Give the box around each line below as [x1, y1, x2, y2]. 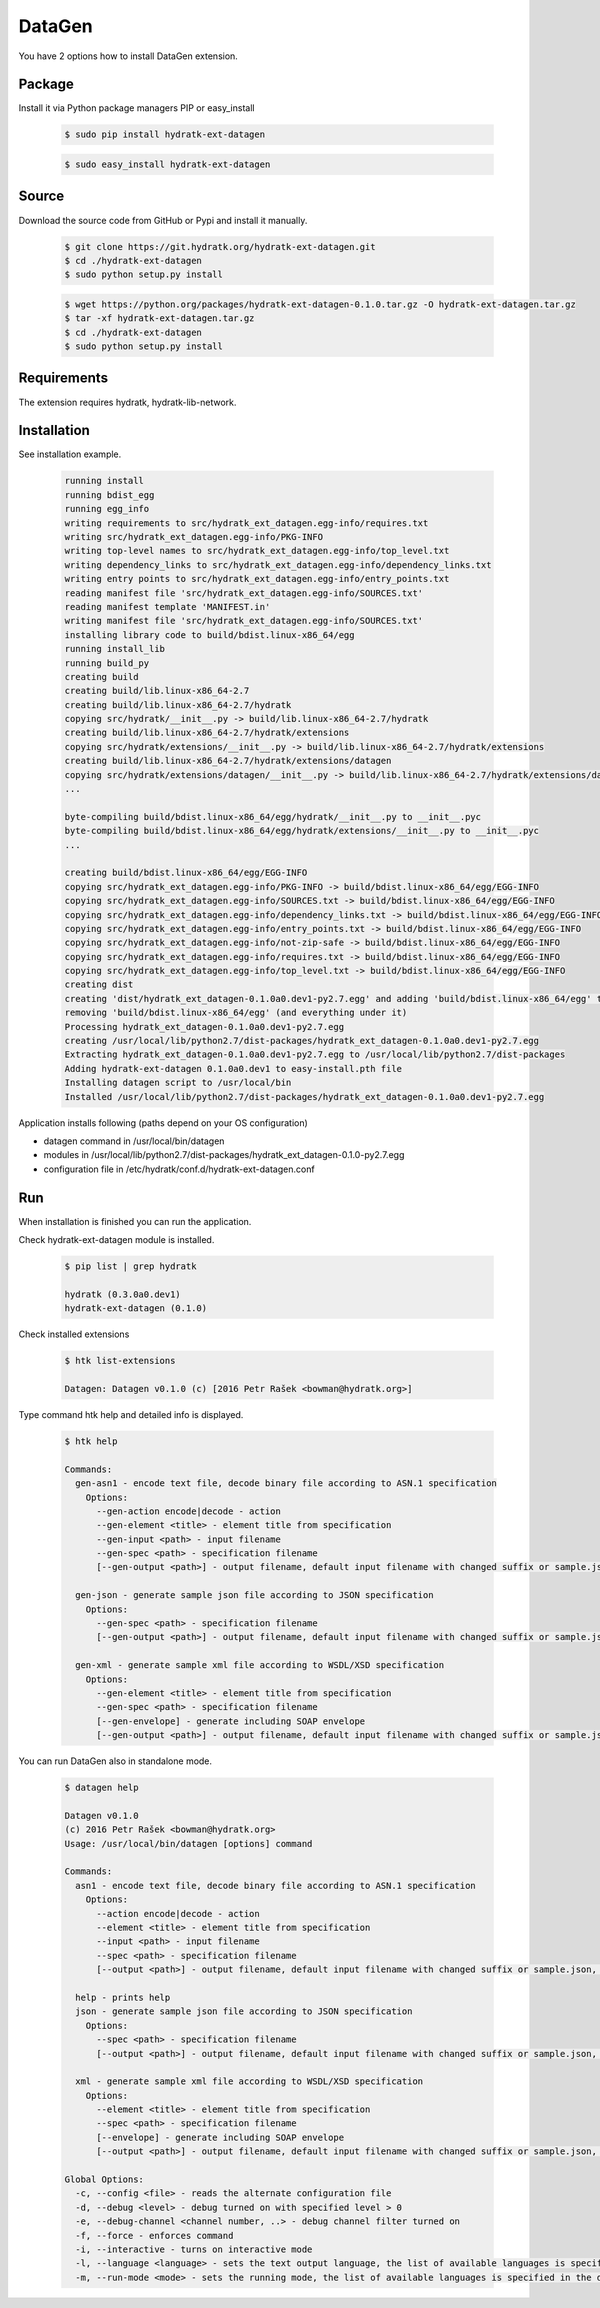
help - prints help [75, 1991, 171, 2003]
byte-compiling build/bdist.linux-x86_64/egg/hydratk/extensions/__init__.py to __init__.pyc [64, 825, 540, 837]
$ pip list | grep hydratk [64, 1261, 197, 1272]
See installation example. [18, 448, 122, 460]
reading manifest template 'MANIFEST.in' [64, 601, 271, 612]
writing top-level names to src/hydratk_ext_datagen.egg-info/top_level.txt [64, 545, 450, 557]
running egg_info [64, 503, 150, 515]
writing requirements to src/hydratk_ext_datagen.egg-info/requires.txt [64, 517, 429, 529]
